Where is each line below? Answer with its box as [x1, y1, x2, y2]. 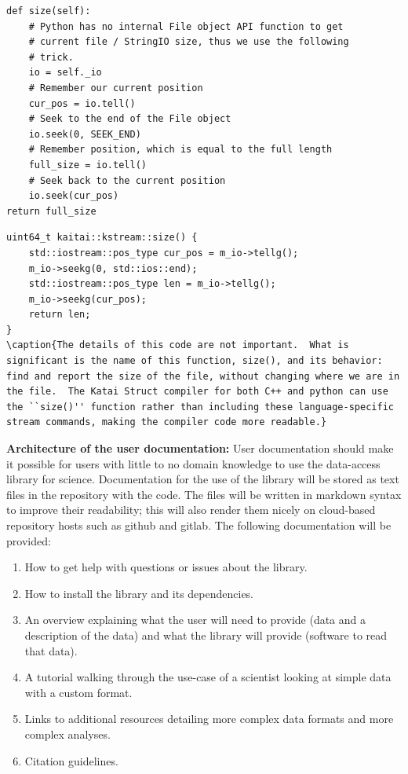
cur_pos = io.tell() [28, 97, 136, 109]
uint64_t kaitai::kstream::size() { [6, 232, 198, 244]
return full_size [6, 205, 97, 217]
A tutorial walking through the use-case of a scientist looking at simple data [24, 669, 392, 685]
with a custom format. [24, 684, 133, 700]
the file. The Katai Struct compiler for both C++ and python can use [6, 386, 388, 398]
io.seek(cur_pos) [28, 190, 119, 202]
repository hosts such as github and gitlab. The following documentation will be [6, 517, 392, 533]
